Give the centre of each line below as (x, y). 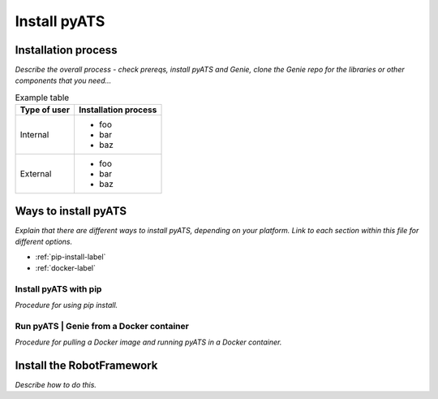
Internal (34, 135)
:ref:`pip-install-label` (71, 257)
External (36, 174)
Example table (42, 98)
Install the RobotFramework (86, 365)
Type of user (45, 110)
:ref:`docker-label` (66, 267)
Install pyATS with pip (58, 288)
